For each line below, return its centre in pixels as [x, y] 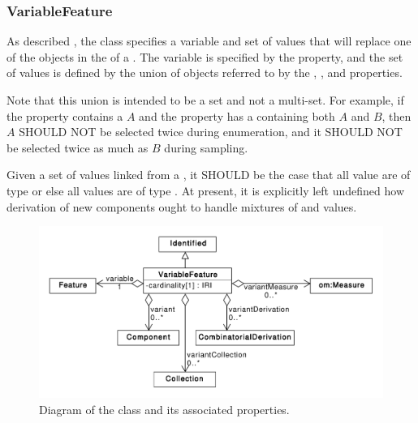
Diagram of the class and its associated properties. [164, 409]
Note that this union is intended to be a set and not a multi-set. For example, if [205, 100]
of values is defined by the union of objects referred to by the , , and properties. [205, 73]
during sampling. [206, 147]
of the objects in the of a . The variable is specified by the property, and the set [205, 56]
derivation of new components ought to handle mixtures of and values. [182, 206]
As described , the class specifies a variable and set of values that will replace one [209, 41]
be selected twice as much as [78, 147]
